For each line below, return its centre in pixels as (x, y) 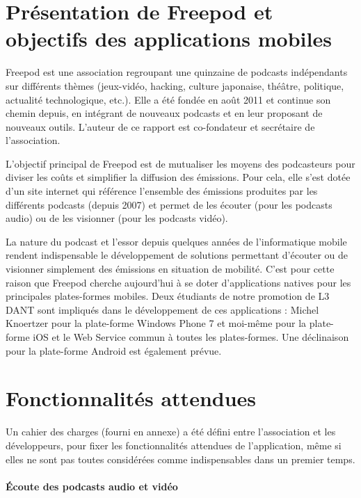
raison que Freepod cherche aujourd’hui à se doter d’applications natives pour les (178, 282)
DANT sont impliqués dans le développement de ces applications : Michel (162, 309)
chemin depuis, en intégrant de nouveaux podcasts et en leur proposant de (164, 113)
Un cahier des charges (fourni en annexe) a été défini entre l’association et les (171, 432)
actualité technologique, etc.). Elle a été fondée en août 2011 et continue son (168, 99)
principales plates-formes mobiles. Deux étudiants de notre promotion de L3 (168, 296)
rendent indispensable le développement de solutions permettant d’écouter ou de (177, 255)
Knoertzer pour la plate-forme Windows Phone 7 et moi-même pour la (156, 323)
